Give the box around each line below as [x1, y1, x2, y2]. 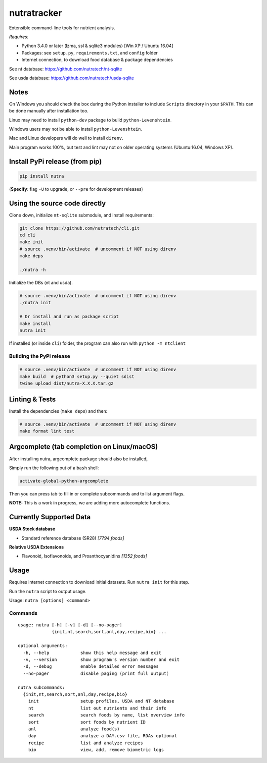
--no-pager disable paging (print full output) [23, 670, 169, 676]
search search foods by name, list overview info [28, 712, 185, 718]
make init [19, 239, 44, 245]
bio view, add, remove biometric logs [28, 747, 164, 753]
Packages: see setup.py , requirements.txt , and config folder [21, 50, 158, 55]
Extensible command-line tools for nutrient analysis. [9, 25, 115, 31]
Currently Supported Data [9, 513, 91, 521]
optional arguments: [18, 643, 68, 649]
